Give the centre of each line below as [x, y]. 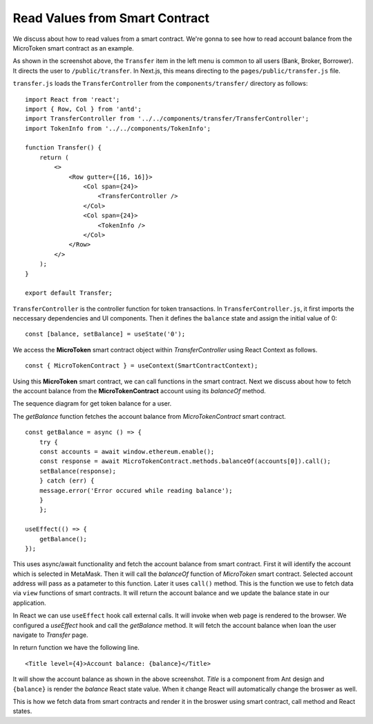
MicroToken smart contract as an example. [73, 48]
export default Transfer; [69, 293]
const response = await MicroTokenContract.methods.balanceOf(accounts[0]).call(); [185, 461]
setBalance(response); [78, 471]
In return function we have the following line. [76, 648]
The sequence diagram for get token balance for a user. [92, 404]
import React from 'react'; [73, 99]
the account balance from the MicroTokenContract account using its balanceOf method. [139, 391]
